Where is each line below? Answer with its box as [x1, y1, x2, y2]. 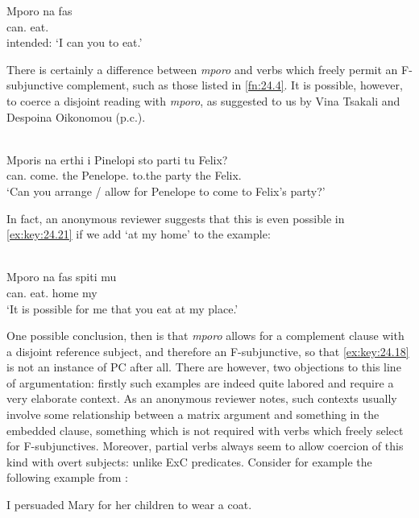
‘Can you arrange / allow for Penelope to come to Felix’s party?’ [6, 182, 326, 199]
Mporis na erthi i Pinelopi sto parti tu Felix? [6, 151, 228, 168]
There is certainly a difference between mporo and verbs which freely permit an [6, 60, 398, 77]
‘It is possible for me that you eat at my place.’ [6, 300, 239, 317]
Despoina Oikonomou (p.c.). [6, 108, 146, 125]
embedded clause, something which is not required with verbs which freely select [6, 421, 404, 438]
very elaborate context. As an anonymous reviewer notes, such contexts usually [6, 390, 397, 407]
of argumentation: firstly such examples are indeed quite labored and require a [6, 374, 394, 391]
